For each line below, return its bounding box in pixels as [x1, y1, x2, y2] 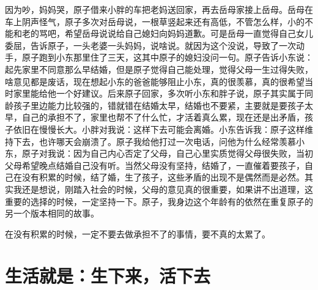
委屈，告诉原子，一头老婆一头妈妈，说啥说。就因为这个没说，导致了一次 [5, 39, 296, 51]
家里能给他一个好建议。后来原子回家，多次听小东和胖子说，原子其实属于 [13, 87, 305, 100]
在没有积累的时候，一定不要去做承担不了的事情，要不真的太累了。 [5, 227, 270, 240]
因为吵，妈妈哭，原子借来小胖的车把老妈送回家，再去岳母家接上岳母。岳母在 [5, 3, 313, 15]
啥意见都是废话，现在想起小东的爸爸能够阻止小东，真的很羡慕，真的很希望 [5, 75, 305, 87]
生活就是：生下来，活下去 [5, 263, 211, 288]
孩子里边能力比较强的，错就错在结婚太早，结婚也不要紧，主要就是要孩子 [13, 99, 305, 111]
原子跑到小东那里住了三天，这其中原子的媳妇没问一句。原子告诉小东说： [21, 51, 313, 64]
